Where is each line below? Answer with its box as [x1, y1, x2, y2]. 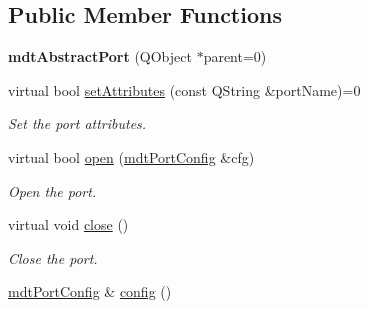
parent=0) [203, 46, 267, 67]
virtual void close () [8, 214, 129, 235]
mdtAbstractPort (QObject [8, 46, 192, 67]
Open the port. [8, 180, 97, 201]
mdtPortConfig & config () [8, 281, 172, 302]
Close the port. [8, 247, 98, 268]
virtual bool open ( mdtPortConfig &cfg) [8, 146, 255, 167]
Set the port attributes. [8, 113, 147, 134]
